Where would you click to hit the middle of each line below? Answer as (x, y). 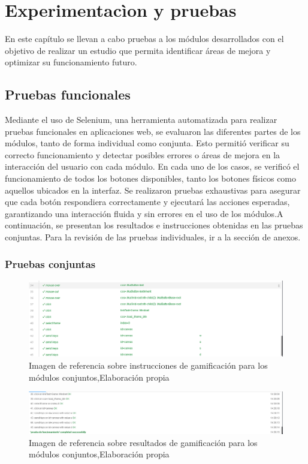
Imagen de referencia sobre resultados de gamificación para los (143, 442)
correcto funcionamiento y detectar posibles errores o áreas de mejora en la (143, 154)
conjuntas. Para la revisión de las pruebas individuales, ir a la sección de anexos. (153, 237)
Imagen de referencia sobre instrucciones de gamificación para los (148, 365)
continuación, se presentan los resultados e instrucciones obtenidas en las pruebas (154, 225)
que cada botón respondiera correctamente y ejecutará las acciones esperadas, (147, 202)
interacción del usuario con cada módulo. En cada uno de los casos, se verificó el (152, 166)
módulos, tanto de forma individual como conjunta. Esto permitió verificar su (147, 143)
